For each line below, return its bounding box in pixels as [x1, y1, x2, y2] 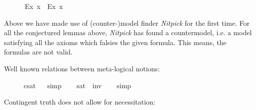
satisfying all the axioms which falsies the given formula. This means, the [4, 37, 227, 47]
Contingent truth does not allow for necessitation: [4, 97, 155, 107]
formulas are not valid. [4, 47, 73, 57]
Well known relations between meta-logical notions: [4, 63, 160, 73]
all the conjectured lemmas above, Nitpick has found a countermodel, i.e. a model [4, 27, 252, 38]
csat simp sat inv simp [23, 80, 131, 90]
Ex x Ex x [24, 1, 63, 11]
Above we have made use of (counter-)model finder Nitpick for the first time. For [4, 17, 250, 28]
